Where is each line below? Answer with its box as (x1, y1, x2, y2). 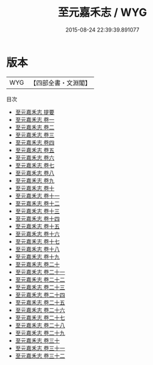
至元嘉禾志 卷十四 (15, 214, 60, 222)
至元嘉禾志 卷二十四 (15, 291, 65, 299)
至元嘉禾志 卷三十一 (15, 344, 65, 352)
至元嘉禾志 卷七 (15, 161, 55, 169)
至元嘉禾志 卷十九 (15, 253, 60, 260)
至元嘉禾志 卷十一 (15, 192, 60, 199)
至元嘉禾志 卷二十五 (15, 299, 65, 306)
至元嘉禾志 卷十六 (15, 230, 60, 238)
